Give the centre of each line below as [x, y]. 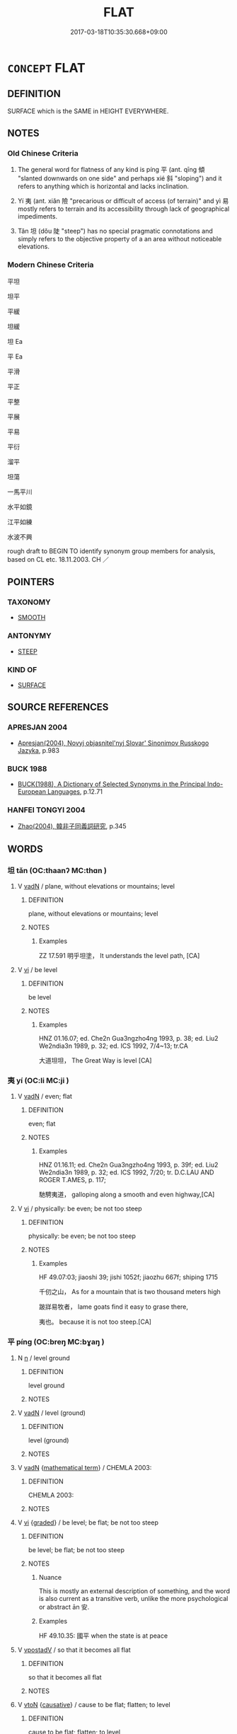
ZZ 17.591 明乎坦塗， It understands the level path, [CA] [119, 955]
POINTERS [31, 582]
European [31, 792]
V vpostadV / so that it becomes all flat [74, 1650]
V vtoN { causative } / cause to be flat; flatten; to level [94, 1704]
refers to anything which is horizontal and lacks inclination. [103, 186]
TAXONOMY [29, 602]
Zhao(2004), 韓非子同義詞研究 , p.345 [72, 826]
